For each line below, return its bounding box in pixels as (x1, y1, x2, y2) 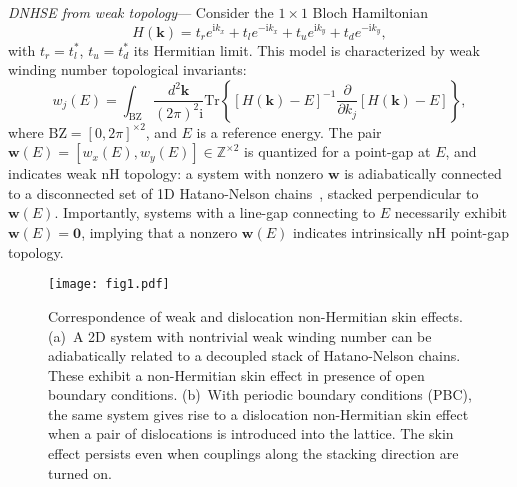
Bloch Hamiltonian (312, 2, 428, 22)
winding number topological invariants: (8, 59, 247, 80)
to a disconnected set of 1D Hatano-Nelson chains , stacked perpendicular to (8, 182, 479, 203)
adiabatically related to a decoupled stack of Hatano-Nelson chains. (48, 345, 461, 366)
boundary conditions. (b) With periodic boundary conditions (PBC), (48, 384, 472, 405)
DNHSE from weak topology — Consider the (8, 2, 274, 22)
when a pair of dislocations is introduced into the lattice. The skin (48, 423, 454, 444)
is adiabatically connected (344, 163, 502, 184)
